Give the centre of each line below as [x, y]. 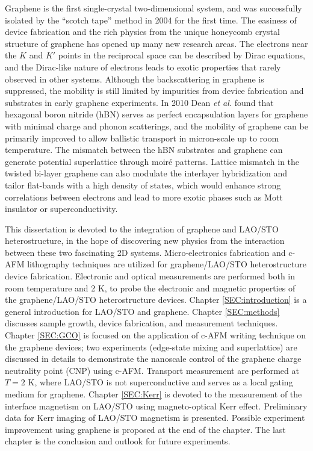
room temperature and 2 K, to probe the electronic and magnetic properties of [150, 288]
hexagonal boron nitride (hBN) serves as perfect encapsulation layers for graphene [156, 114]
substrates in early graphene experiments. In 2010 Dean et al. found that [139, 102]
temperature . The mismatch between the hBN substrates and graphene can [144, 150]
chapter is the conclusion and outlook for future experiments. [118, 441]
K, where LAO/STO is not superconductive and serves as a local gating [160, 382]
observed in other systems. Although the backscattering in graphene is [135, 79]
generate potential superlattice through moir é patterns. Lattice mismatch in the [152, 161]
